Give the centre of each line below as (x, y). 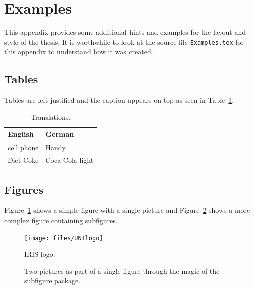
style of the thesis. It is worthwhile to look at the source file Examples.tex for (124, 42)
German (60, 134)
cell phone (23, 147)
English (21, 134)
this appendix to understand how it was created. (79, 52)
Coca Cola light (70, 160)
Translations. (50, 117)
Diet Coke (23, 160)
